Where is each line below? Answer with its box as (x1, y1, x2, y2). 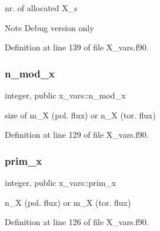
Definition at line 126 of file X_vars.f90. (5, 216, 149, 228)
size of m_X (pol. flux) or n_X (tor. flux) (5, 108, 156, 121)
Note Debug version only (5, 21, 94, 33)
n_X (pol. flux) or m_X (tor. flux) (5, 196, 131, 208)
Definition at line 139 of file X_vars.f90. (5, 41, 149, 53)
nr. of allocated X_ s (5, 2, 78, 13)
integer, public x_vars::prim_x (5, 176, 116, 188)
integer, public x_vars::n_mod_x (5, 89, 126, 101)
